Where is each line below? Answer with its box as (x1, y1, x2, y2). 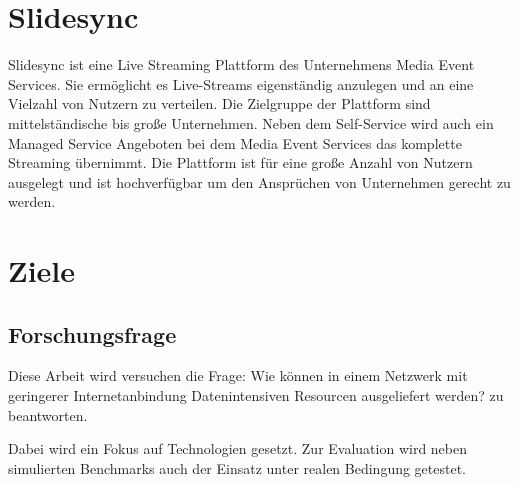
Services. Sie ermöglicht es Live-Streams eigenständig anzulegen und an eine (8, 73, 474, 94)
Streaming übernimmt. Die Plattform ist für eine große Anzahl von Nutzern (8, 152, 473, 173)
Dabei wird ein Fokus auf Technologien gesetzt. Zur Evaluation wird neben (8, 438, 468, 459)
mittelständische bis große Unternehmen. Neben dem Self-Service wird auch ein (8, 112, 494, 133)
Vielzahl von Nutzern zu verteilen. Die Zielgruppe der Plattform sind (8, 93, 431, 114)
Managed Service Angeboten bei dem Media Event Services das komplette (8, 132, 462, 153)
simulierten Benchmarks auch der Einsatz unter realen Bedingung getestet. (8, 457, 467, 478)
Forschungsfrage (8, 318, 177, 349)
